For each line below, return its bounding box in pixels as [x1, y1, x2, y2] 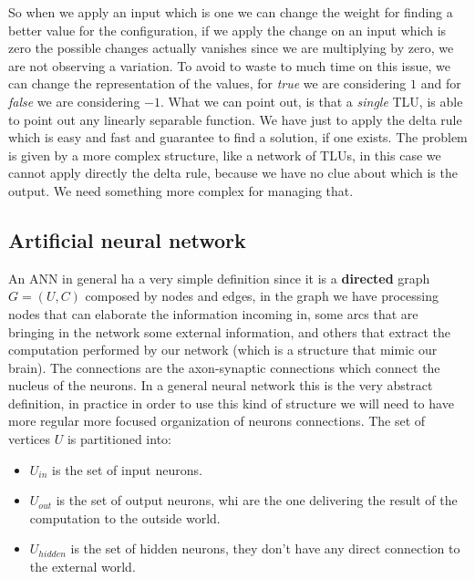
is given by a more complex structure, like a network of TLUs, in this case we [8, 145, 441, 164]
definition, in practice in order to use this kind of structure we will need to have [8, 393, 454, 412]
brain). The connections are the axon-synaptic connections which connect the [8, 357, 440, 377]
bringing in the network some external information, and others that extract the [8, 322, 450, 341]
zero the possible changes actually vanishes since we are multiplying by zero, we [8, 38, 454, 57]
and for [420, 74, 461, 93]
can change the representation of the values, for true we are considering [8, 74, 407, 93]
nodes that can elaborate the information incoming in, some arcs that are [8, 304, 418, 323]
